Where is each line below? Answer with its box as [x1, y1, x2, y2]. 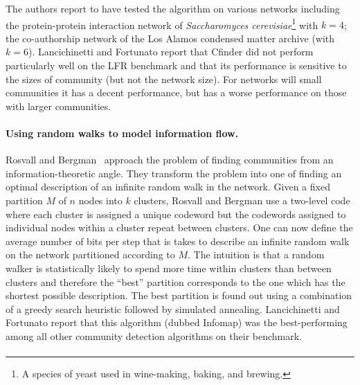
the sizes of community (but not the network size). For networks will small [6, 71, 322, 86]
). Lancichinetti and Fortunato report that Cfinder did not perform [28, 44, 314, 59]
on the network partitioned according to [6, 247, 175, 262]
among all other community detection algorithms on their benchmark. [6, 328, 303, 343]
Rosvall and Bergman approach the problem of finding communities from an [6, 152, 334, 167]
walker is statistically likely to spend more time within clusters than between [6, 260, 332, 275]
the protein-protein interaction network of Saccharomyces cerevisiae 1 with [6, 15, 318, 32]
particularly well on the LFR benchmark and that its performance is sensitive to [6, 58, 347, 73]
